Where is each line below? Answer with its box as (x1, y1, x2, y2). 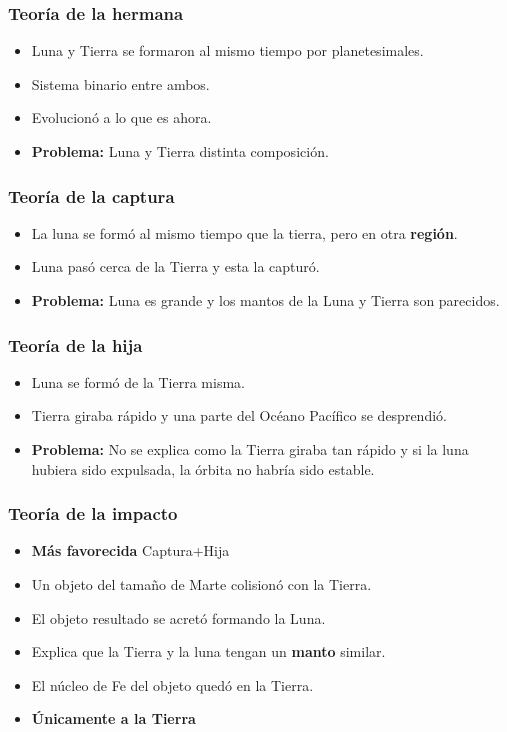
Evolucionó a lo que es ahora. (31, 107, 212, 128)
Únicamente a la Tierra (31, 708, 196, 729)
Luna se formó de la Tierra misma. (31, 371, 245, 392)
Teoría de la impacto (8, 501, 178, 526)
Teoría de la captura (8, 183, 175, 208)
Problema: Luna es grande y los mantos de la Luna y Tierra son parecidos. (31, 290, 500, 310)
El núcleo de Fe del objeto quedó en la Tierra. (31, 674, 314, 695)
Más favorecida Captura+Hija (31, 540, 230, 561)
